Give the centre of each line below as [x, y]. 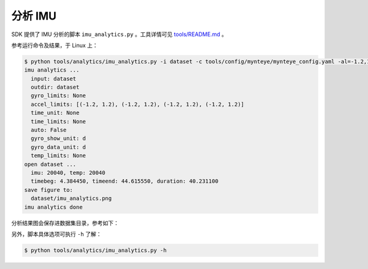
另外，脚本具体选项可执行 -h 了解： [56, 234]
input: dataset [54, 79]
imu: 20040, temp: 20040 [68, 173]
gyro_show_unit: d [58, 138]
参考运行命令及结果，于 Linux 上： [55, 45]
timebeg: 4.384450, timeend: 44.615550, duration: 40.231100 [125, 181]
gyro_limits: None [58, 96]
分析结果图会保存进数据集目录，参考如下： [65, 223]
